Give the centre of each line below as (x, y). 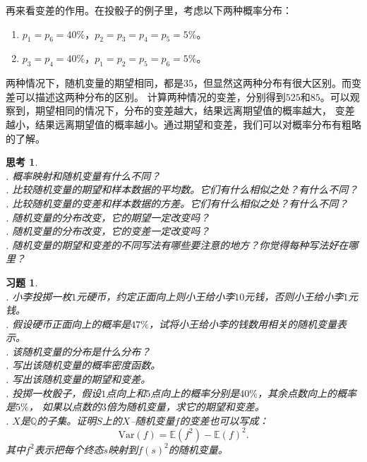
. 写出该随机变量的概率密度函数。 (83, 365)
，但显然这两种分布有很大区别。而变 (277, 83)
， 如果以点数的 (65, 407)
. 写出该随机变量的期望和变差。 (78, 379)
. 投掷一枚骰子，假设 (54, 393)
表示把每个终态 (69, 449)
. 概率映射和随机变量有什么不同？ (83, 175)
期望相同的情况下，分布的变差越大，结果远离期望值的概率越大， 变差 (195, 110)
